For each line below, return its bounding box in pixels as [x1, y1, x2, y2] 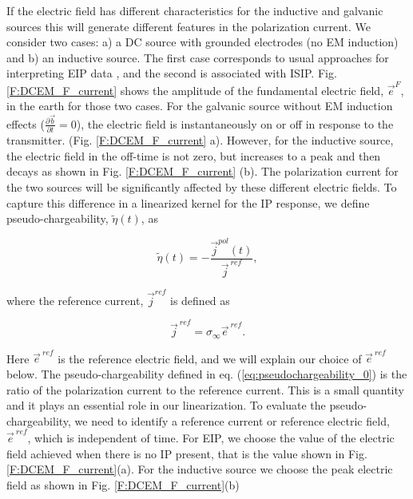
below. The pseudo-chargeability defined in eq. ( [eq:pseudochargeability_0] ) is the [6, 365, 407, 382]
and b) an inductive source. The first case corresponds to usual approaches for [6, 49, 389, 65]
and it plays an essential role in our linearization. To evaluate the [6, 397, 326, 414]
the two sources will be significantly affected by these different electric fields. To [6, 179, 397, 196]
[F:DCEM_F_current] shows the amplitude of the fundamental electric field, [6, 81, 384, 98]
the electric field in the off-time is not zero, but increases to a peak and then [6, 147, 381, 164]
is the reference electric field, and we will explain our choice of [58, 350, 362, 366]
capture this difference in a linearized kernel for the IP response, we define [6, 194, 370, 211]
